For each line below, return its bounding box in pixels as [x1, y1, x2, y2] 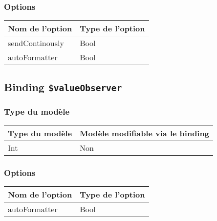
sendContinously [8, 37, 64, 49]
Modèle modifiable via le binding [80, 127, 209, 139]
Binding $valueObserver [4, 79, 122, 94]
